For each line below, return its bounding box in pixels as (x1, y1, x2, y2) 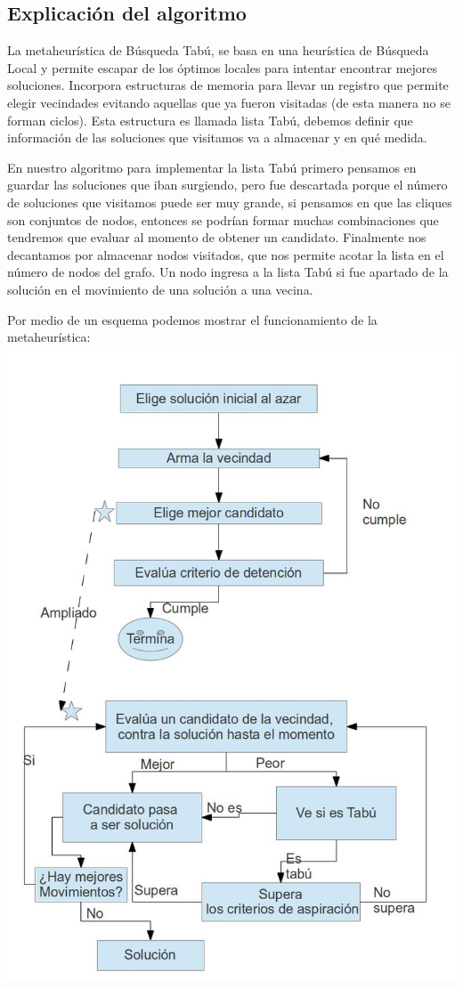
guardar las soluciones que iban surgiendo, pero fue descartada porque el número (7, 175, 448, 194)
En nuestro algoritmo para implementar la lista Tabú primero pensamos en (7, 158, 417, 176)
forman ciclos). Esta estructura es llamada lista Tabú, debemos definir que (7, 110, 413, 129)
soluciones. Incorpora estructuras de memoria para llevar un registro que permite (7, 76, 449, 94)
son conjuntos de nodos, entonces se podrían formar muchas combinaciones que (7, 210, 439, 229)
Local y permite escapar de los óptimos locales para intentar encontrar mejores (7, 58, 438, 77)
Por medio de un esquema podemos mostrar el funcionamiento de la (7, 310, 378, 328)
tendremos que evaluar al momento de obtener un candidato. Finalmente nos (7, 228, 426, 247)
